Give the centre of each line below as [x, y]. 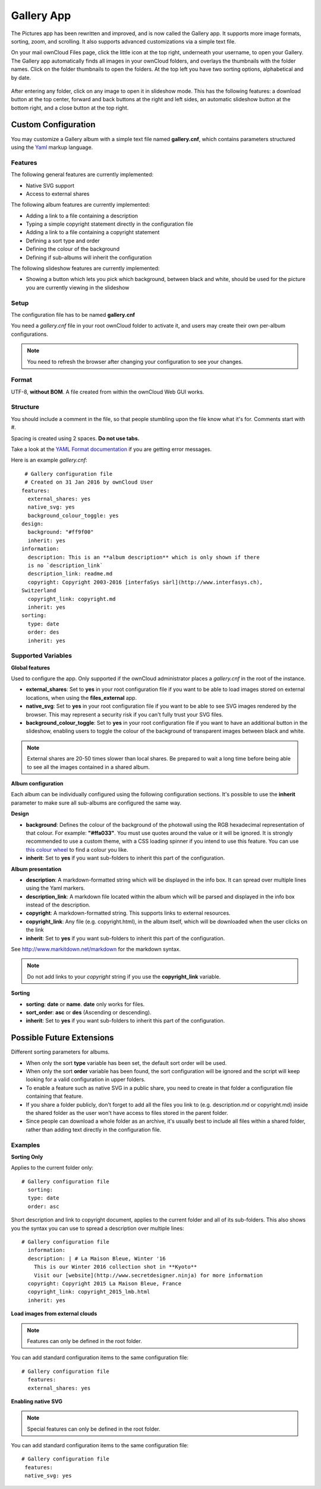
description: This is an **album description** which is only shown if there [144, 557]
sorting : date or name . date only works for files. [85, 1004]
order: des [43, 632]
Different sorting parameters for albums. [60, 1052]
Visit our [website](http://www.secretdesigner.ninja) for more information [148, 1275]
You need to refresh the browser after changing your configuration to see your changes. [135, 362]
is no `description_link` [65, 566]
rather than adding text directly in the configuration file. [94, 1129]
